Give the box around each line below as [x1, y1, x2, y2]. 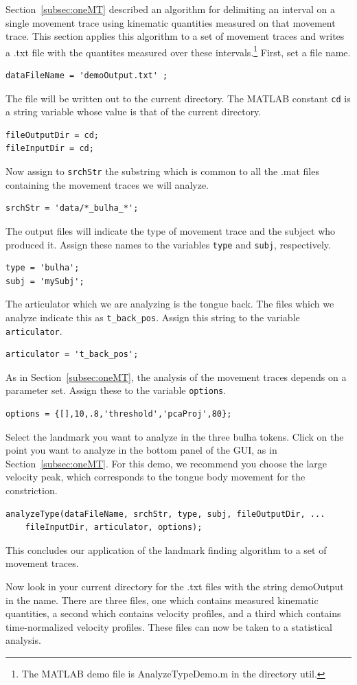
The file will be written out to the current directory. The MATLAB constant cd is [5, 91, 351, 105]
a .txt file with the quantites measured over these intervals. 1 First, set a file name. [5, 43, 351, 59]
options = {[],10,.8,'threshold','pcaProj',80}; [5, 409, 232, 419]
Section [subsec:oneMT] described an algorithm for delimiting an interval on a [5, 2, 335, 16]
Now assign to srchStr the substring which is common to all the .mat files [5, 164, 319, 178]
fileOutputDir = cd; [5, 130, 100, 140]
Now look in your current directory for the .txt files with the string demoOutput [5, 579, 344, 594]
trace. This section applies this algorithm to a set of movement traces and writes [5, 29, 345, 43]
